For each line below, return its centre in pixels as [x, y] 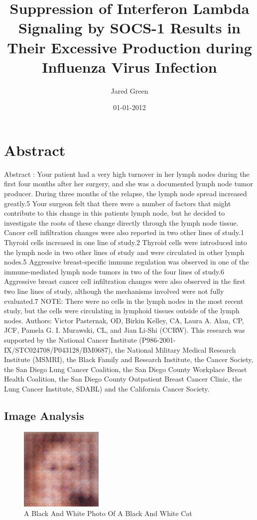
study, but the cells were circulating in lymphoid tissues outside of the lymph [122, 311]
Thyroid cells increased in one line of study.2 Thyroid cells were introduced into [126, 242]
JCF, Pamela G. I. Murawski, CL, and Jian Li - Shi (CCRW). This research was [125, 330]
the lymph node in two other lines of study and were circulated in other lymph [124, 252]
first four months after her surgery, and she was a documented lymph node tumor [129, 184]
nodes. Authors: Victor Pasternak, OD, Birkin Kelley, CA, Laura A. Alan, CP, [124, 320]
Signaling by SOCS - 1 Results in [129, 28]
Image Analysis [44, 415]
